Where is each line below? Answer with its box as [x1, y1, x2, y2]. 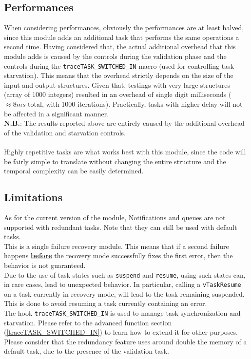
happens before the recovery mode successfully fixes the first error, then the [4, 250, 233, 261]
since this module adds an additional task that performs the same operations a [4, 32, 239, 42]
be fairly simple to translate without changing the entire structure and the [4, 156, 226, 166]
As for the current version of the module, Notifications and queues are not [4, 212, 226, 222]
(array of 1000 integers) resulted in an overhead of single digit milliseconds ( [4, 89, 232, 99]
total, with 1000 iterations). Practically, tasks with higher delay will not [28, 99, 243, 109]
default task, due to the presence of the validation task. [4, 346, 169, 356]
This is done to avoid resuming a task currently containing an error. [4, 298, 207, 308]
